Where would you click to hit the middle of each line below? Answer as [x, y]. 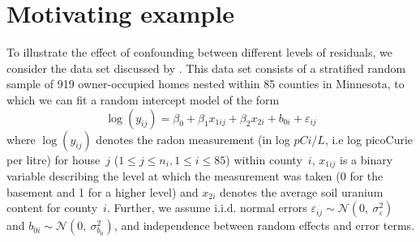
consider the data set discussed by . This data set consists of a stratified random [206, 68]
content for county [52, 208]
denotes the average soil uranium [302, 191]
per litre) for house [54, 159]
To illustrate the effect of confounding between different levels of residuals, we [199, 52]
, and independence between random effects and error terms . [264, 225]
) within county [264, 159]
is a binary [366, 159]
